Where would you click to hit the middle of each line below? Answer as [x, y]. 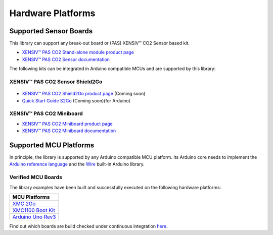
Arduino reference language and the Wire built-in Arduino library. [77, 164]
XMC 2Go [24, 203]
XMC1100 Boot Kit [34, 210]
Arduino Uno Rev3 [34, 217]
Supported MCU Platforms [52, 145]
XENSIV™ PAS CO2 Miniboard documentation [69, 131]
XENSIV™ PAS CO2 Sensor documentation [66, 59]
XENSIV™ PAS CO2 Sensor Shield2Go [56, 82]
